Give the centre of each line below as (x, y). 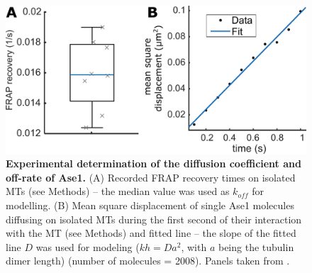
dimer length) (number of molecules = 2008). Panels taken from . (148, 261)
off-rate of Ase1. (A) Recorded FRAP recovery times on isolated (151, 177)
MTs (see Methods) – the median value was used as (118, 191)
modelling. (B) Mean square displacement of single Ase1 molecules (150, 205)
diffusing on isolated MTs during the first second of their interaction (154, 219)
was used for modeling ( (88, 246)
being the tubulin (256, 246)
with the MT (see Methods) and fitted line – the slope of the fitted (151, 233)
